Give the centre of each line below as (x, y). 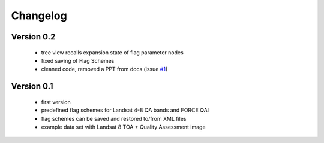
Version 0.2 (33, 37)
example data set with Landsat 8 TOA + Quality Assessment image (124, 127)
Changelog (39, 16)
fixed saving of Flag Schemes (78, 60)
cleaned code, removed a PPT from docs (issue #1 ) (104, 69)
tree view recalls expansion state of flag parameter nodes (112, 52)
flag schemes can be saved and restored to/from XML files (114, 118)
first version (56, 102)
